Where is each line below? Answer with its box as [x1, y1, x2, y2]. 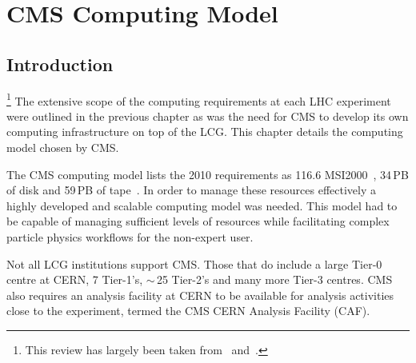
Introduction [6, 51, 114, 76]
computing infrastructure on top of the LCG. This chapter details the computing [6, 123, 403, 140]
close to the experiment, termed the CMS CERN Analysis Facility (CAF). [6, 302, 370, 319]
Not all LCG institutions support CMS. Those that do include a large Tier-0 [6, 255, 382, 272]
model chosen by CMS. [6, 139, 119, 156]
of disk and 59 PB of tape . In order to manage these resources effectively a [6, 181, 377, 198]
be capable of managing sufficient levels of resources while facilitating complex [6, 213, 390, 229]
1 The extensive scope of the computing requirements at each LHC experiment [6, 90, 391, 109]
